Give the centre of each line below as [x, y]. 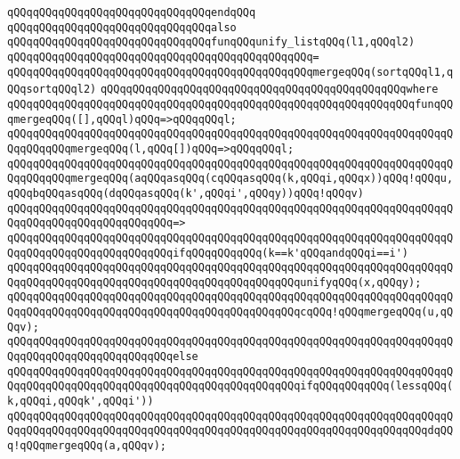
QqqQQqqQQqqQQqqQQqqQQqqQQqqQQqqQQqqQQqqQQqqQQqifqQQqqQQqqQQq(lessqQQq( [230, 386]
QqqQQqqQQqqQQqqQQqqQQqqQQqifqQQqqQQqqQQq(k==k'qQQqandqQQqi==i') [208, 253]
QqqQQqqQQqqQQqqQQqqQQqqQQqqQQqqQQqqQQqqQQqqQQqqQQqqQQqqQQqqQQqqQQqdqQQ [230, 431]
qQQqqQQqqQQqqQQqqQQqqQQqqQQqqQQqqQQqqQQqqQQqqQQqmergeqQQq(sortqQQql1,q [230, 72]
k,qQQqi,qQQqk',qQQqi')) [81, 402]
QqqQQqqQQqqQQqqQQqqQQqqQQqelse [103, 357]
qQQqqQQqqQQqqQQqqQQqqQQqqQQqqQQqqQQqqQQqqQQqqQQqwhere [269, 90]
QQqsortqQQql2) [52, 90]
